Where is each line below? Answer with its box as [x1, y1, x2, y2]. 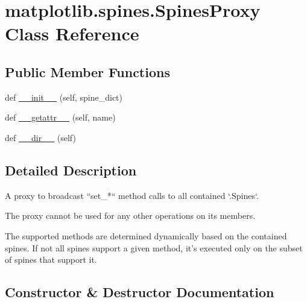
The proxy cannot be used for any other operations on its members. [5, 209, 256, 222]
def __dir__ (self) [5, 131, 76, 143]
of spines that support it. [5, 253, 97, 266]
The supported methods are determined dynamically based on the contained [5, 229, 287, 242]
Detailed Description [5, 160, 137, 179]
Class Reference [5, 21, 139, 46]
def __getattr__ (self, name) [5, 111, 116, 124]
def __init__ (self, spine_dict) [5, 90, 123, 103]
